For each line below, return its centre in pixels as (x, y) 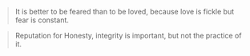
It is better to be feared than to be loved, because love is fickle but (124, 12)
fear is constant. (42, 20)
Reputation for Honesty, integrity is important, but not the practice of (128, 36)
